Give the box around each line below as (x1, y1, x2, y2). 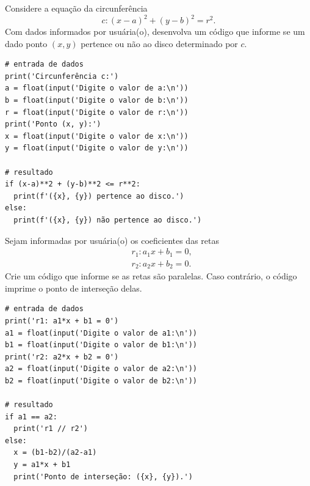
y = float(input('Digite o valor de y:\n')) (5, 144, 189, 153)
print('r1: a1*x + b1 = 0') (5, 316, 119, 325)
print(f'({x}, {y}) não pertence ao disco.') (13, 216, 202, 224)
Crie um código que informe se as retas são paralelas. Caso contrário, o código (5, 270, 297, 282)
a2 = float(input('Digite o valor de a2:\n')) (5, 364, 197, 374)
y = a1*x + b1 (13, 460, 71, 469)
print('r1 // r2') (13, 424, 88, 433)
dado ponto (5, 37, 48, 50)
